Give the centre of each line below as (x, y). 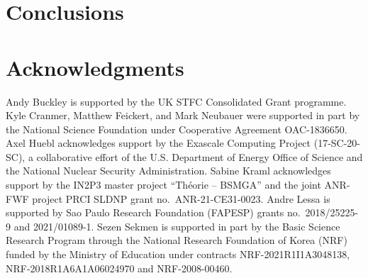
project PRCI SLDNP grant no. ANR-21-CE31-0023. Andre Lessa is (181, 198)
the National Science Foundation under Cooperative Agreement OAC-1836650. (177, 129)
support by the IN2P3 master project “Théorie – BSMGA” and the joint (163, 185)
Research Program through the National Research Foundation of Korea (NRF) (177, 240)
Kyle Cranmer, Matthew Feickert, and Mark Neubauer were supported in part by (183, 115)
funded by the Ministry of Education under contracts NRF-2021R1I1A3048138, (178, 254)
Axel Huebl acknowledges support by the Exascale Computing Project (158, 143)
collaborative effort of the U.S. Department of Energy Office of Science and (200, 156)
